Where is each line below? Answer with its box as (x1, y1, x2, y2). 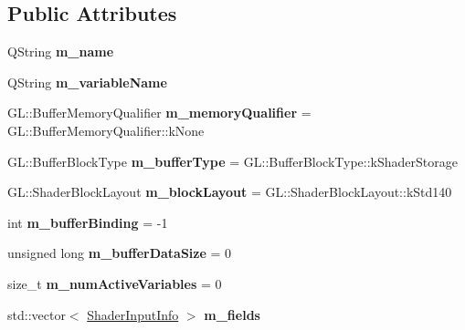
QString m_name (7, 42, 114, 61)
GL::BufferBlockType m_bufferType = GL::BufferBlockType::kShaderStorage (7, 151, 458, 170)
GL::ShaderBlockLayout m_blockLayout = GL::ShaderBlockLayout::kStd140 (7, 182, 452, 201)
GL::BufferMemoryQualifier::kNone (7, 120, 205, 139)
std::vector (7, 304, 66, 324)
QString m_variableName (7, 72, 167, 91)
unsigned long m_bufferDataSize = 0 (7, 243, 232, 263)
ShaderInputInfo (87, 304, 179, 324)
